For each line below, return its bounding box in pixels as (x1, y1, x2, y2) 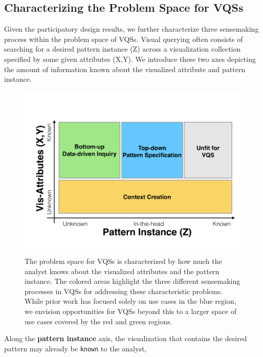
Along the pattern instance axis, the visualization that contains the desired (4, 333, 247, 344)
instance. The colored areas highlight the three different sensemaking (25, 276, 240, 286)
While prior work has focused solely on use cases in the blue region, (25, 296, 236, 306)
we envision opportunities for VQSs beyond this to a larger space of (25, 305, 236, 316)
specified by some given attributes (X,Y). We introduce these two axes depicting (4, 53, 256, 64)
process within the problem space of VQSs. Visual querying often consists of (4, 33, 243, 44)
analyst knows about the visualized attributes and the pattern (25, 265, 220, 276)
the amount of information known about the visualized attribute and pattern (4, 63, 246, 74)
